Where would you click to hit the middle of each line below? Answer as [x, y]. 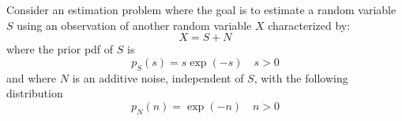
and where [32, 77]
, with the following [301, 77]
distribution [35, 93]
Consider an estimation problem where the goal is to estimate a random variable [201, 9]
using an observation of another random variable [134, 25]
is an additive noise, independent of [158, 77]
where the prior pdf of [60, 49]
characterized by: [309, 25]
